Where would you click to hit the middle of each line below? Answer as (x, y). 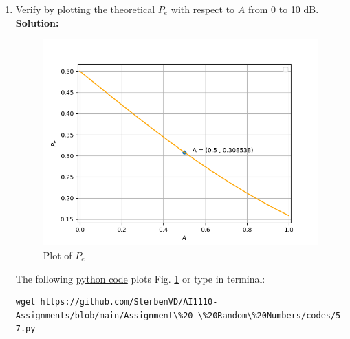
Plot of (57, 255)
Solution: (37, 22)
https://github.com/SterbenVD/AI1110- (129, 302)
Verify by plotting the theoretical (85, 9)
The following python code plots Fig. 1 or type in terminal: (140, 278)
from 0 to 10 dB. (283, 9)
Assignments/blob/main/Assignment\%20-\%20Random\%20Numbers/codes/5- (181, 315)
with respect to (203, 9)
